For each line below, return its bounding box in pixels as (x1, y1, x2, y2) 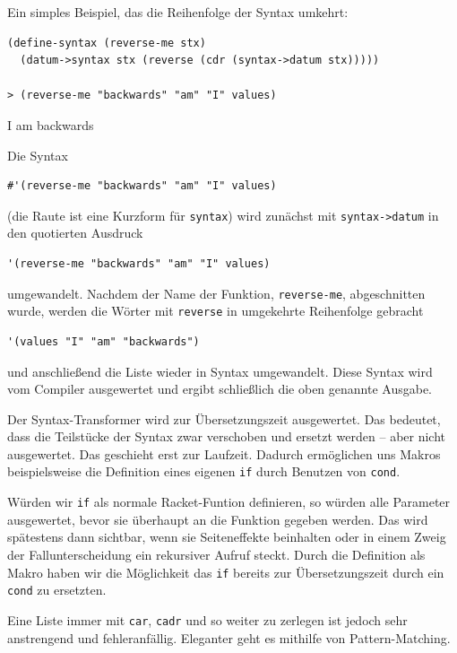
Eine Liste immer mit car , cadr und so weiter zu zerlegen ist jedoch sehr (7, 610, 408, 629)
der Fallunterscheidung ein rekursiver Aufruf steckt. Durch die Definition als (7, 544, 426, 563)
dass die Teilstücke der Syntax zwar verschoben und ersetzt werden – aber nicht (7, 427, 446, 446)
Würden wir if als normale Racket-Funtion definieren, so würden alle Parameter (7, 492, 451, 511)
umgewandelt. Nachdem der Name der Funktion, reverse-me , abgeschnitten (7, 283, 426, 302)
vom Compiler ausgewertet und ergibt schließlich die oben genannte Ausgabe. (7, 379, 432, 398)
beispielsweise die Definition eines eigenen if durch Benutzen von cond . (7, 462, 401, 481)
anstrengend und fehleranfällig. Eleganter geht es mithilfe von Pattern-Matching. (7, 628, 451, 647)
